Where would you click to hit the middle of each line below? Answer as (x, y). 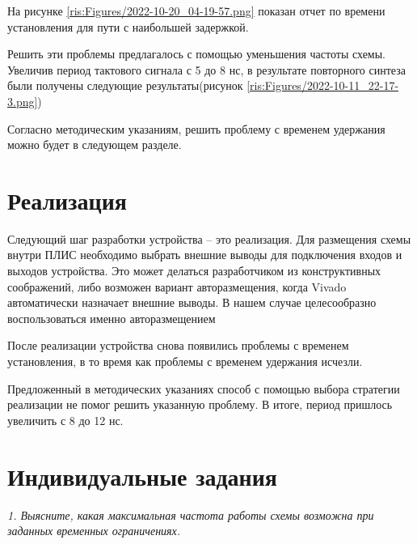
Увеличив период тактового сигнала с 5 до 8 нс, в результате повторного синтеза (206, 69)
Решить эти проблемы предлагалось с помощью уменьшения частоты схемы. (196, 54)
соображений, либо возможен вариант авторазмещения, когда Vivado (177, 286)
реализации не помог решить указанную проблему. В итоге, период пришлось (200, 404)
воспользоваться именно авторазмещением (112, 318)
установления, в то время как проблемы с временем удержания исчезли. (185, 361)
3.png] (23, 101)
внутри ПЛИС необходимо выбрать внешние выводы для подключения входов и (205, 255)
